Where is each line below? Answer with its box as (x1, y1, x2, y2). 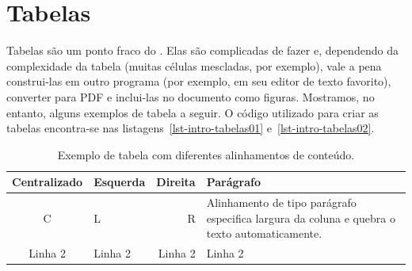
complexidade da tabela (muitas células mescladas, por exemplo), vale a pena (6, 57, 382, 74)
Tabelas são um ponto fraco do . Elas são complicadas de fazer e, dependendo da (6, 42, 399, 59)
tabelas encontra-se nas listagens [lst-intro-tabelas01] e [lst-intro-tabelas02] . (6, 120, 375, 136)
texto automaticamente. (206, 225, 322, 242)
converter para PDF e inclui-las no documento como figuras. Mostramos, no (6, 88, 375, 105)
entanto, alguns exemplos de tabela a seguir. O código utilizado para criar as (6, 104, 379, 120)
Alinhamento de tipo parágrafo (206, 194, 357, 211)
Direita (156, 174, 196, 190)
